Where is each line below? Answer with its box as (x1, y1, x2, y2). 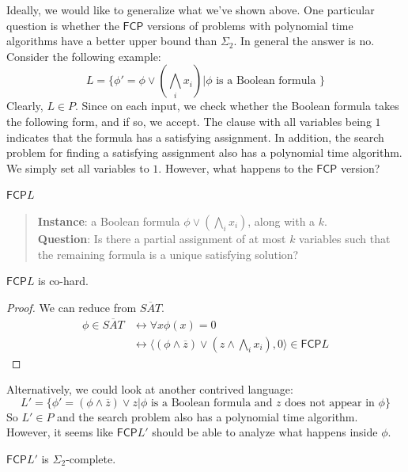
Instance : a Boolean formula (37, 212, 180, 229)
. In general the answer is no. (233, 32, 375, 49)
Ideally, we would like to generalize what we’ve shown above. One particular (6, 2, 375, 17)
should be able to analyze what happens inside (152, 424, 378, 440)
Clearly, (6, 97, 43, 114)
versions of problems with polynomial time (147, 17, 353, 33)
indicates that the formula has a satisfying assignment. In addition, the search (6, 128, 384, 145)
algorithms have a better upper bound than (6, 32, 217, 49)
